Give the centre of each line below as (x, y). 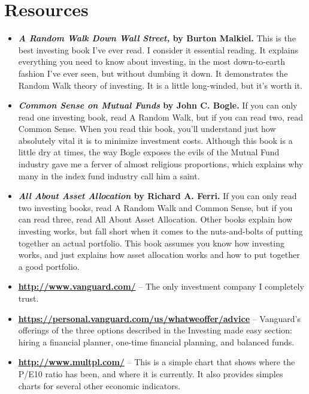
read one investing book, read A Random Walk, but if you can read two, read (161, 117)
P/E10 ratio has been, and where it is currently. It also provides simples (151, 373)
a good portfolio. (49, 266)
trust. (28, 298)
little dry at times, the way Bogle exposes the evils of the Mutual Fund (149, 152)
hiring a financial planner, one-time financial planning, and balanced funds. (156, 342)
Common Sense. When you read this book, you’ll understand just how (147, 129)
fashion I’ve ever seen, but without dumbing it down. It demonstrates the (153, 73)
